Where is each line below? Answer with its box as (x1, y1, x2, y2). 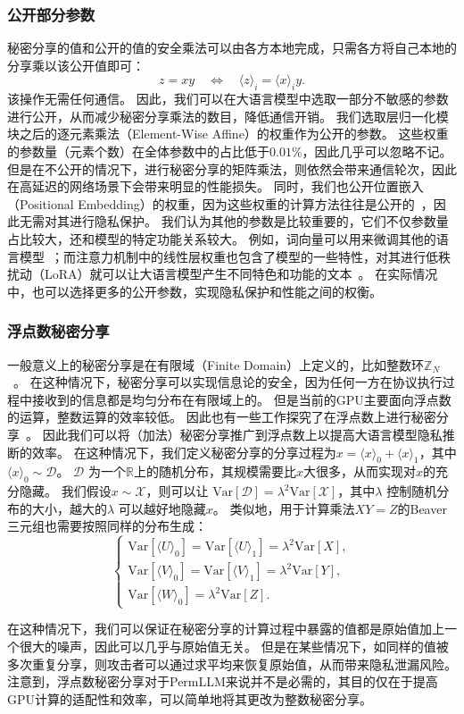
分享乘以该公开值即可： (7, 55, 145, 74)
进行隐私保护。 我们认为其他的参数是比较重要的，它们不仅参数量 (69, 212, 449, 231)
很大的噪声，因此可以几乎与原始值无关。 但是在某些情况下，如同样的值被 (19, 637, 449, 656)
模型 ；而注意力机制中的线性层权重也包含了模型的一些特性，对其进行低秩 (19, 247, 451, 265)
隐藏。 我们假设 (19, 482, 112, 500)
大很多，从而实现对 (302, 462, 416, 481)
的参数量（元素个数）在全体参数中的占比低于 (7, 141, 269, 160)
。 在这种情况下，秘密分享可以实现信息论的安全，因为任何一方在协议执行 (13, 373, 443, 391)
